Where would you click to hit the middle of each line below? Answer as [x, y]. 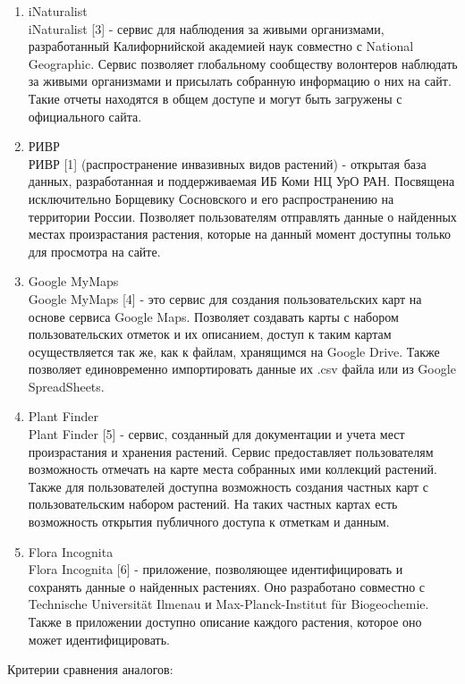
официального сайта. [85, 116]
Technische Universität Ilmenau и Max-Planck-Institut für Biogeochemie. [228, 604]
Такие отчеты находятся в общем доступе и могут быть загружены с [215, 98]
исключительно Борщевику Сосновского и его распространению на [211, 198]
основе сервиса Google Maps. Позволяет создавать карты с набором [213, 316]
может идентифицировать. [99, 639]
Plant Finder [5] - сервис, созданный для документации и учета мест [216, 434]
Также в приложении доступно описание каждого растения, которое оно [225, 621]
